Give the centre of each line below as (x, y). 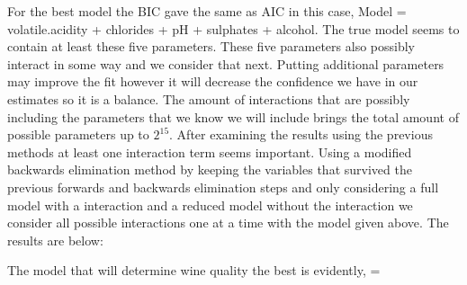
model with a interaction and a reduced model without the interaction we (210, 205)
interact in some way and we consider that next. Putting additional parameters (226, 63)
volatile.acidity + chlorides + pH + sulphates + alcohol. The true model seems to (233, 28)
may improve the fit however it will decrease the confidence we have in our (213, 81)
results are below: (55, 240)
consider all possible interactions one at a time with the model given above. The (228, 223)
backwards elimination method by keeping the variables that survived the (210, 169)
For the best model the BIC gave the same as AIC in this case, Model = (207, 11)
